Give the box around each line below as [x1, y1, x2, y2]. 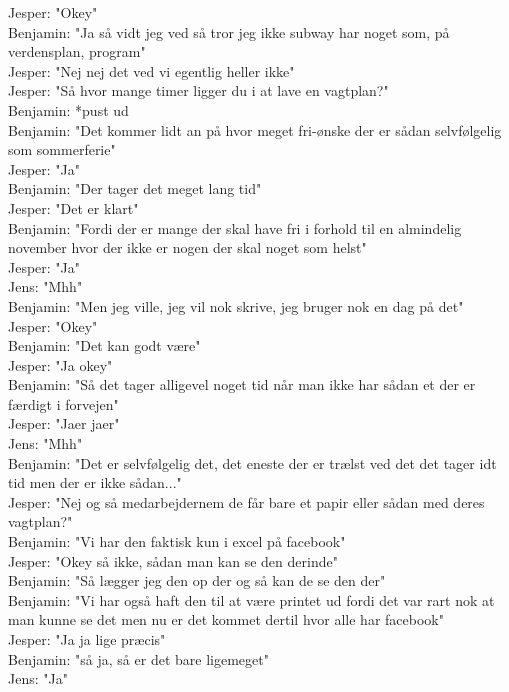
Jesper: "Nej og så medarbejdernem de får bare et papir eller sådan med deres [8, 491, 485, 512]
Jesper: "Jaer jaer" [8, 413, 120, 434]
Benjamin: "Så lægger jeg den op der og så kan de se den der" [8, 570, 386, 591]
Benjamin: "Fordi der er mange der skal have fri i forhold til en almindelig [8, 217, 462, 238]
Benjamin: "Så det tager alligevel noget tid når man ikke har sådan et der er [8, 374, 476, 395]
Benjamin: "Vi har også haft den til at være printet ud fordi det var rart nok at [8, 589, 495, 610]
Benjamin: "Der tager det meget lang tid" [8, 178, 262, 199]
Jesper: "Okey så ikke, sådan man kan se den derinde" [8, 550, 338, 571]
